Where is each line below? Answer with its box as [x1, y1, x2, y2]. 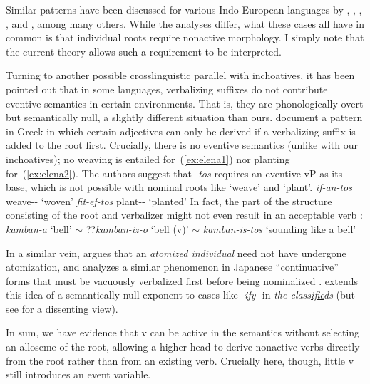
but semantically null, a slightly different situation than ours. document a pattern [6, 110, 363, 125]
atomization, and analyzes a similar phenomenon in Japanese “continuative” [6, 259, 339, 274]
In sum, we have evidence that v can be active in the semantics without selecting [6, 325, 360, 340]
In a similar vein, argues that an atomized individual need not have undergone [6, 245, 346, 260]
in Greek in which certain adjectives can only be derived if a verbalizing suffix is [6, 123, 356, 138]
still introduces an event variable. [6, 367, 151, 382]
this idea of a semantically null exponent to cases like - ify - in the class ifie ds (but [6, 287, 355, 302]
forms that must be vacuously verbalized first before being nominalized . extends [6, 273, 359, 288]
